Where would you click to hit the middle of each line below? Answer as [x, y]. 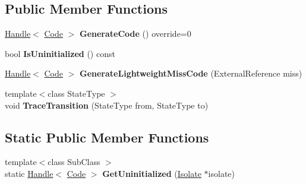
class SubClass [74, 162]
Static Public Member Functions [107, 137]
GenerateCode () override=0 [135, 34]
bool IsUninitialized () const [60, 53]
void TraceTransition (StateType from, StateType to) [107, 105]
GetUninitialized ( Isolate [152, 173]
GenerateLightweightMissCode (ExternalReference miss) [191, 73]
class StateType [76, 93]
